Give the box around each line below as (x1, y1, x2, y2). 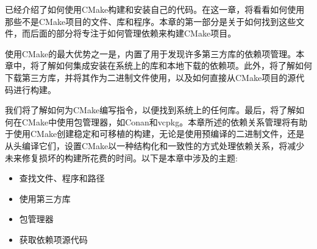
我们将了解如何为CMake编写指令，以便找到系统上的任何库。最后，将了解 (5, 103, 296, 116)
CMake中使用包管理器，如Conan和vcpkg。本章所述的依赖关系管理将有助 (21, 115, 308, 128)
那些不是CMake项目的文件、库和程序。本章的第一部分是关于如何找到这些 (5, 15, 296, 27)
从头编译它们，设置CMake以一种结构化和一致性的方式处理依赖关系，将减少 (5, 139, 305, 152)
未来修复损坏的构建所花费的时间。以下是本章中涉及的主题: (5, 151, 238, 164)
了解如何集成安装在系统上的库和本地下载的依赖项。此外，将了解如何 (38, 59, 312, 72)
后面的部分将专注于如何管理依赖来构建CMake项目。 (30, 27, 237, 40)
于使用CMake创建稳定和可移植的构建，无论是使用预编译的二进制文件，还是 (5, 127, 305, 140)
